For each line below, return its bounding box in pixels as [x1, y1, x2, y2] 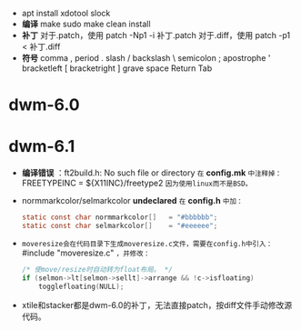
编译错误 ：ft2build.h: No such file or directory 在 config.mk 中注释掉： [21, 167, 283, 178]
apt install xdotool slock [21, 8, 111, 18]
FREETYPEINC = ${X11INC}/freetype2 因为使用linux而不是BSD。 [21, 177, 253, 189]
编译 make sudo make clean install [21, 18, 151, 29]
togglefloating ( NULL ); [38, 282, 125, 291]
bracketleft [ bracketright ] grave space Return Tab [21, 63, 213, 74]
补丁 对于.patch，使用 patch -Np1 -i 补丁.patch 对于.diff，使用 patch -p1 [21, 30, 291, 40]
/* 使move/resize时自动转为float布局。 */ [21, 265, 174, 274]
